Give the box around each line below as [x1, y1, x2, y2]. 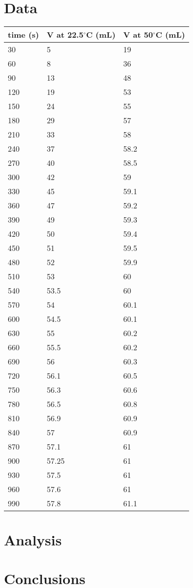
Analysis [4, 530, 62, 550]
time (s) [8, 29, 39, 41]
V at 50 [123, 29, 153, 41]
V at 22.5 [46, 29, 84, 41]
